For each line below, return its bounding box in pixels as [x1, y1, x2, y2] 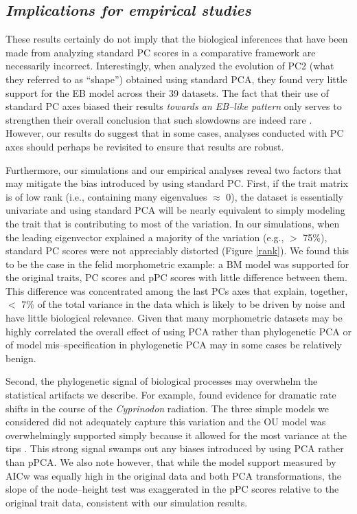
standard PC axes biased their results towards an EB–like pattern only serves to [5, 99, 342, 113]
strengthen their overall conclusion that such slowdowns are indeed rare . [5, 112, 312, 126]
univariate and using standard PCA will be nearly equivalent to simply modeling [5, 203, 345, 217]
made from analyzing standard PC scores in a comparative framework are [5, 45, 316, 59]
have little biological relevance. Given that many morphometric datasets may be [5, 311, 343, 325]
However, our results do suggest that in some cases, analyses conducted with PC [5, 126, 344, 140]
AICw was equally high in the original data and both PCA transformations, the [5, 468, 342, 482]
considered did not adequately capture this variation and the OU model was [5, 414, 326, 429]
